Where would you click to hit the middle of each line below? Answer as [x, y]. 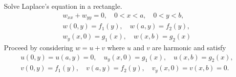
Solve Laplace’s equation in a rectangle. [63, 6]
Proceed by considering [39, 47]
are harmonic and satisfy [189, 47]
